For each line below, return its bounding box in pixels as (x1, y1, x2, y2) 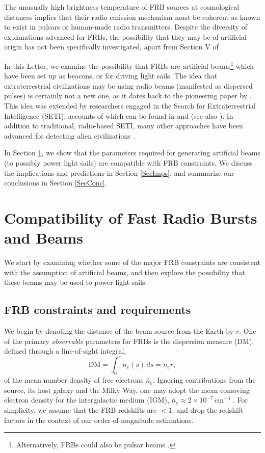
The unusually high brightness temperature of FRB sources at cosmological (4, 2, 240, 12)
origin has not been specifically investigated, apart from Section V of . (4, 41, 223, 52)
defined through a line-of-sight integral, (4, 345, 126, 356)
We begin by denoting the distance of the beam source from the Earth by (4, 326, 234, 336)
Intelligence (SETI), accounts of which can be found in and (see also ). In (4, 110, 233, 121)
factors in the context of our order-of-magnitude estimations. (4, 414, 194, 425)
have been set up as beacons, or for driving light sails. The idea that (4, 70, 218, 81)
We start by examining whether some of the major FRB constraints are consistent (4, 257, 260, 268)
